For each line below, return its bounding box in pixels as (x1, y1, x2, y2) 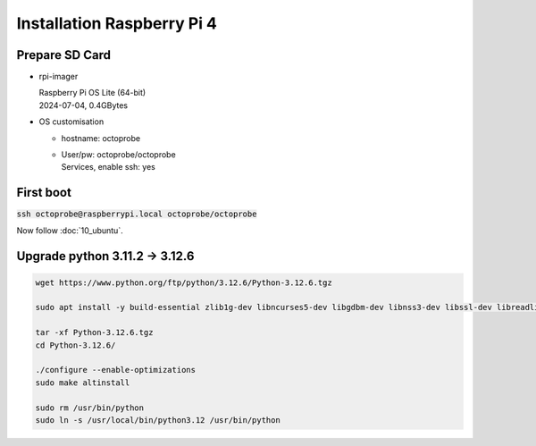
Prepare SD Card (16, 47, 112, 63)
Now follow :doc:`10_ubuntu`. (16, 224, 124, 236)
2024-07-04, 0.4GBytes (38, 99, 129, 111)
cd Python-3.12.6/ (35, 340, 116, 350)
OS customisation (38, 116, 105, 127)
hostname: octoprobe (61, 132, 141, 143)
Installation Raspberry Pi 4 (16, 13, 218, 33)
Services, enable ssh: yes (61, 162, 155, 173)
